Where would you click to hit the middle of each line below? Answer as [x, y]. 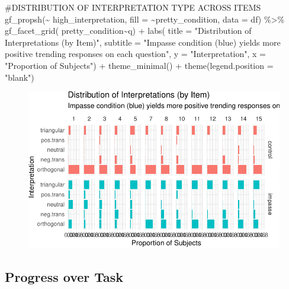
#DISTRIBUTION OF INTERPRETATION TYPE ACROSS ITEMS [133, 7]
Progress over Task [64, 276]
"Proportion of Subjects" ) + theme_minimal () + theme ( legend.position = [139, 65]
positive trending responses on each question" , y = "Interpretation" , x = [135, 54]
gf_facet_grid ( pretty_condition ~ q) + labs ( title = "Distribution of [128, 31]
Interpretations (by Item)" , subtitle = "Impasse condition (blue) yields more [143, 42]
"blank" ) [20, 77]
